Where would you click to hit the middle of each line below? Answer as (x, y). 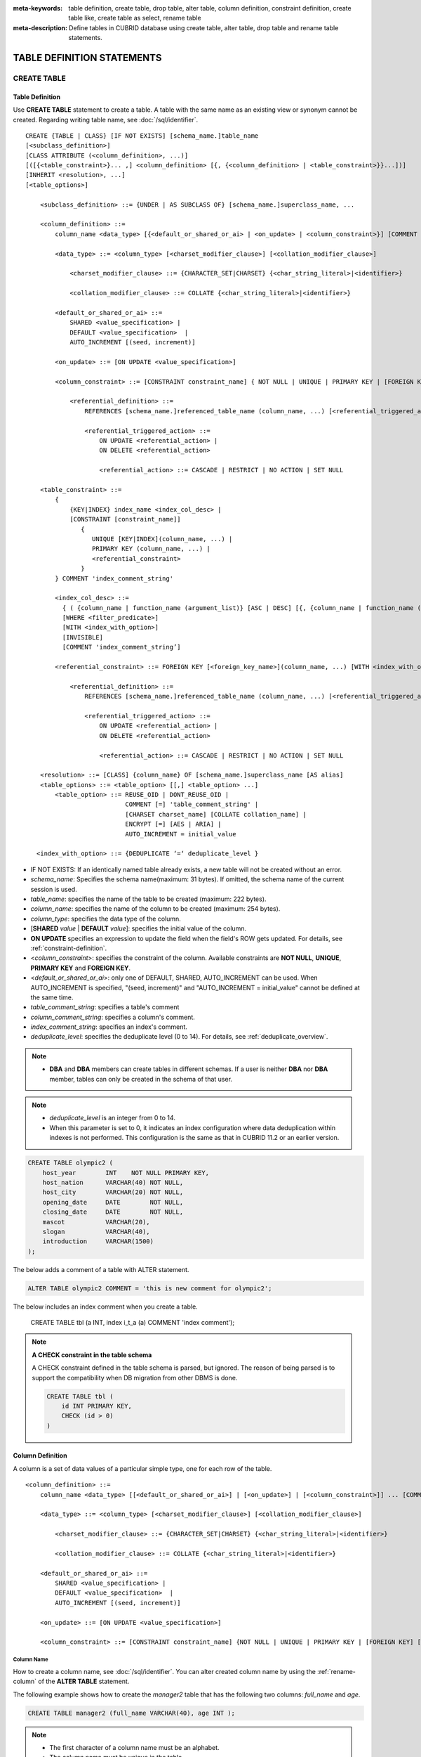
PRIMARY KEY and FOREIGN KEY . (81, 968)
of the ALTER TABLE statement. (84, 1681)
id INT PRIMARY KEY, (97, 1406)
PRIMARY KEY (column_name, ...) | (151, 549)
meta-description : (40, 27)
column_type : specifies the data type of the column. (106, 919)
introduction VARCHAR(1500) (98, 1241)
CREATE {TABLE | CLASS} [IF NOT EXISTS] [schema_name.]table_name (142, 136)
